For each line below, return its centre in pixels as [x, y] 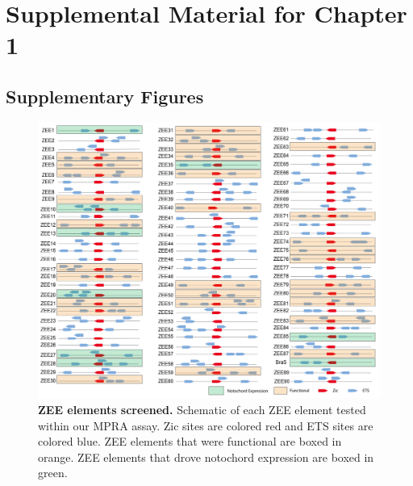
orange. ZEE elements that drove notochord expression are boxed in [206, 457]
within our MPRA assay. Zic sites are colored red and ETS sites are [206, 425]
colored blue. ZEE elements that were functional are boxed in [190, 441]
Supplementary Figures [105, 96]
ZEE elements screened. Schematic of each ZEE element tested [202, 409]
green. [53, 473]
